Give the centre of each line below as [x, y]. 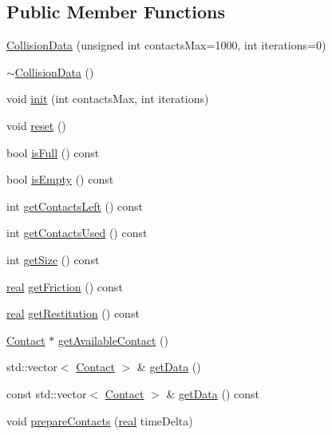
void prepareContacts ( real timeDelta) [100, 420]
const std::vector [47, 393]
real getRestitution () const [73, 313]
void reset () [36, 125]
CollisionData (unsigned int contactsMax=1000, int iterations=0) [166, 45]
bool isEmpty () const [60, 179]
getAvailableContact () [113, 340]
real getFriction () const [65, 286]
